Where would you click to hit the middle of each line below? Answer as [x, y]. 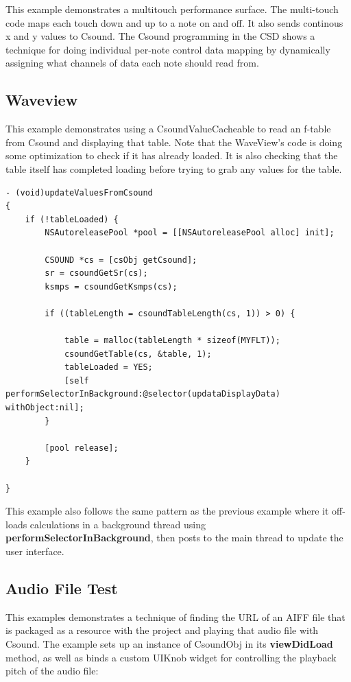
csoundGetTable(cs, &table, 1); [138, 354]
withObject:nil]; [45, 408]
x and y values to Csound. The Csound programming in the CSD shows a [160, 36]
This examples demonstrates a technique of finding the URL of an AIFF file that [175, 616]
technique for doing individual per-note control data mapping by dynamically [168, 49]
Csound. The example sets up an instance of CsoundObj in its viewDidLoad [169, 643]
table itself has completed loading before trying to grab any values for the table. [174, 168]
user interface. [35, 551]
